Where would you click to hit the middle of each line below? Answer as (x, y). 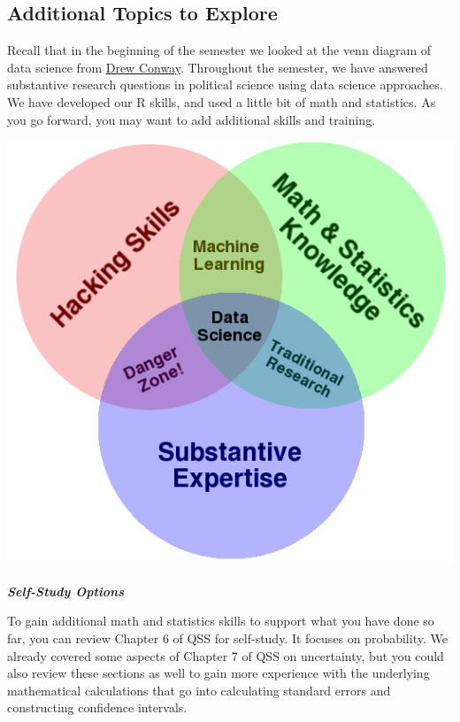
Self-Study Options (66, 591)
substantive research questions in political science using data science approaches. (225, 84)
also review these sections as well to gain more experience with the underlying (218, 673)
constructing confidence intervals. (97, 707)
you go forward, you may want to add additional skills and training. (192, 119)
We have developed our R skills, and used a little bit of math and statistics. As (222, 101)
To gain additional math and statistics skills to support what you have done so (221, 621)
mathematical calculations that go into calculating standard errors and (199, 690)
